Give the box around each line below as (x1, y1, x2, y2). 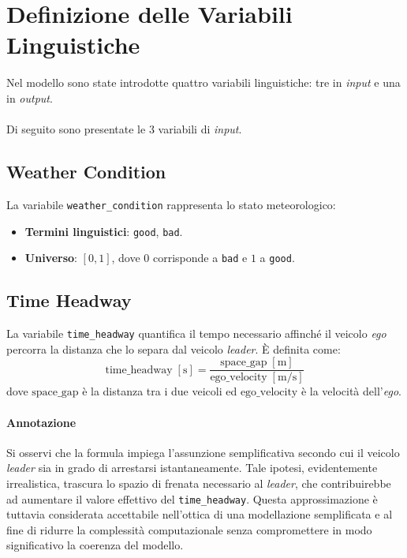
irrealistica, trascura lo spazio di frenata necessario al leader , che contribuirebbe (6, 474, 391, 491)
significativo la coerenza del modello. (6, 537, 184, 553)
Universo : (24, 249, 77, 266)
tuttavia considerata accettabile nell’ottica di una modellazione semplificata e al (6, 506, 393, 522)
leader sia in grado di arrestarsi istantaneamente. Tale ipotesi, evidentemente (6, 459, 378, 476)
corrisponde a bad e (153, 249, 248, 266)
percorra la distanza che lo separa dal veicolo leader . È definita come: (6, 340, 341, 357)
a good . (260, 249, 295, 266)
